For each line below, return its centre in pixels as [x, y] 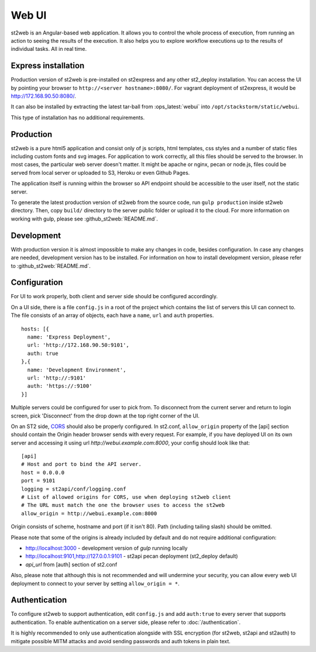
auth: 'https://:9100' [60, 386]
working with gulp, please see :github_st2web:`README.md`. [84, 219]
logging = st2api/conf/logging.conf [74, 489]
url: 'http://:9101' [57, 378]
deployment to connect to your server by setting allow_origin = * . [95, 583]
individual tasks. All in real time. [49, 49]
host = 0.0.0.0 [43, 472]
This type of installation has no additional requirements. [78, 118]
